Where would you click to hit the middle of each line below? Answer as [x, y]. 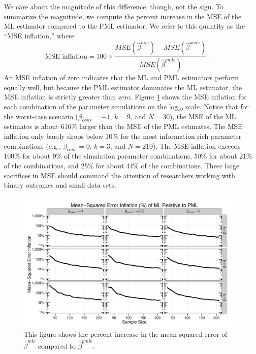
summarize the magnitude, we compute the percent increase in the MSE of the [123, 16]
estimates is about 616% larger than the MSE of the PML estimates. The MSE [123, 126]
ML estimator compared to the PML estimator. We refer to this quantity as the [125, 26]
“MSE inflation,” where [39, 35]
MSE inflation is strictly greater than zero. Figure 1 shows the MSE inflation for [125, 97]
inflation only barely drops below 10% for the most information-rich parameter [123, 136]
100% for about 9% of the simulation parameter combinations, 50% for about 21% [128, 156]
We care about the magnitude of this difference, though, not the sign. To [114, 6]
